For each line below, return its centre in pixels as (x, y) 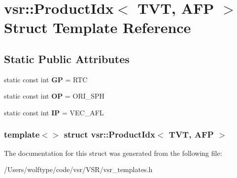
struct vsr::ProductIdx (109, 134)
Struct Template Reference (98, 27)
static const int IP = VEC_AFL (54, 112)
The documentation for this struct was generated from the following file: (113, 153)
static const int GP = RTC (46, 79)
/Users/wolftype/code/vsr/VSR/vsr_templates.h (78, 169)
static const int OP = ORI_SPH (54, 96)
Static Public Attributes (67, 58)
